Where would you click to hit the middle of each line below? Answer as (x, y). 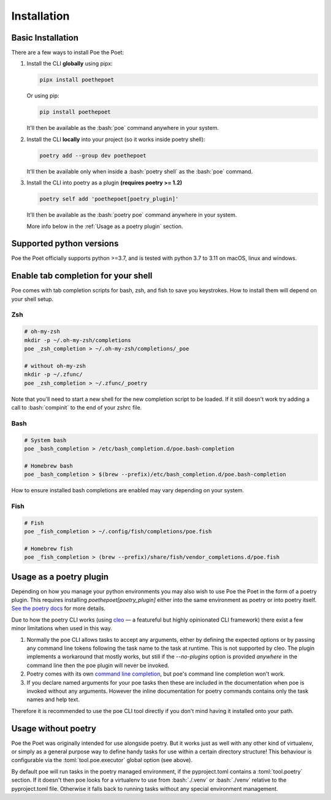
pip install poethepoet (75, 112)
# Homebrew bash (49, 466)
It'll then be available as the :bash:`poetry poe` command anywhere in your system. (132, 215)
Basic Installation (45, 38)
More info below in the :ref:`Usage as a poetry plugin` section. (105, 226)
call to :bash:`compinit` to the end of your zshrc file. (77, 407)
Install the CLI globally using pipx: (70, 64)
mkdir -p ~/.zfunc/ (53, 375)
